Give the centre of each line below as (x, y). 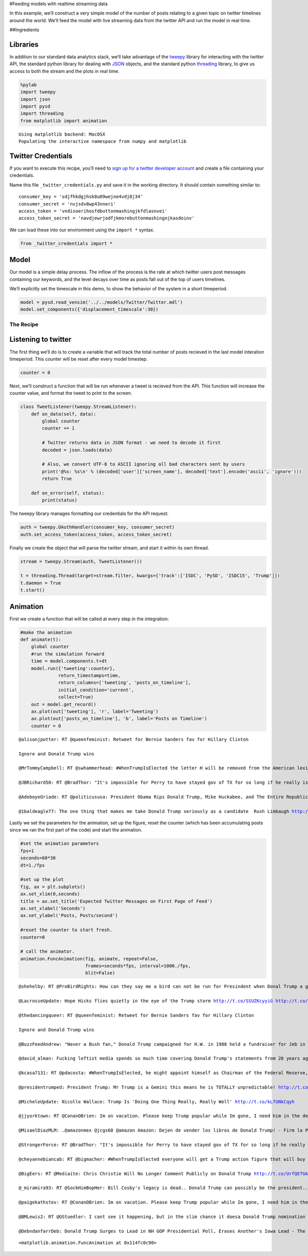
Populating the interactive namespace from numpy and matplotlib (103, 142)
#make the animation (46, 632)
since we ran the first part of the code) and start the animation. (76, 830)
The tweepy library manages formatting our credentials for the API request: (89, 513)
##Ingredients (24, 30)
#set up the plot (42, 880)
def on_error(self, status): (68, 493)
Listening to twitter (41, 339)
